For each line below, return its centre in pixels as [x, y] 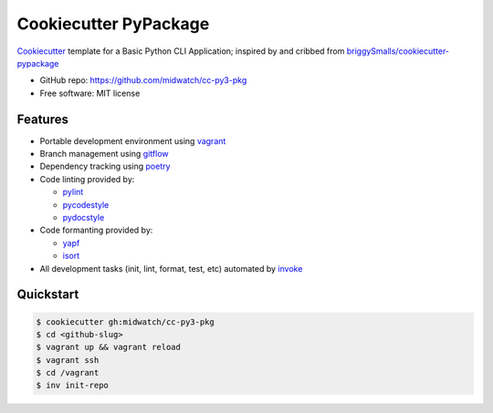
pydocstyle [84, 217]
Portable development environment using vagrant [133, 140]
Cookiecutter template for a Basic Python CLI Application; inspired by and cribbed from [181, 51]
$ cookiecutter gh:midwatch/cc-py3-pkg [125, 322]
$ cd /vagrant [68, 373]
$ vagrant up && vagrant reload [109, 347]
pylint [73, 192]
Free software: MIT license [90, 93]
